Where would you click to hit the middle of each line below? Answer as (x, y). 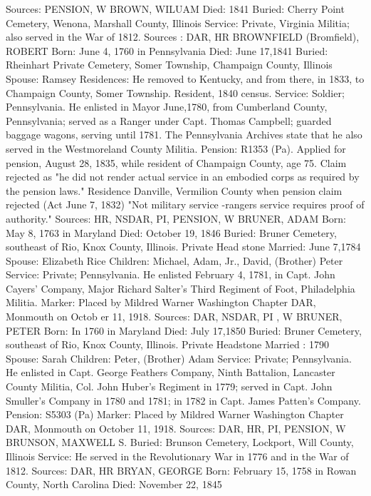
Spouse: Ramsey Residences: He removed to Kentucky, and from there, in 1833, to (185, 78)
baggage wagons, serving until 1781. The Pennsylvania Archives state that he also (184, 135)
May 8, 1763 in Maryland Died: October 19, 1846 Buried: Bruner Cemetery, (171, 232)
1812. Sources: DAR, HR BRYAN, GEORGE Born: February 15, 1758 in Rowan (181, 470)
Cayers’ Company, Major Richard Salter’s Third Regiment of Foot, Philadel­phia (181, 288)
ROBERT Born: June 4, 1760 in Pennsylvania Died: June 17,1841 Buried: (167, 50)
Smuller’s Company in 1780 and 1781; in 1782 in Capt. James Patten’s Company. (183, 400)
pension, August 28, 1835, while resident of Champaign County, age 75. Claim (176, 162)
